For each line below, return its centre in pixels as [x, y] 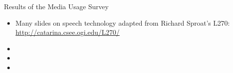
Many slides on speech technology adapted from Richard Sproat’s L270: [123, 22]
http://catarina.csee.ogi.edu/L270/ [67, 32]
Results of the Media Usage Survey [56, 6]
